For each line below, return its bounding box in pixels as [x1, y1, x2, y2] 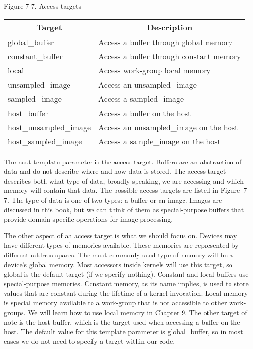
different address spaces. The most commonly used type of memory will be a [4, 249, 233, 259]
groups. [4, 307, 26, 317]
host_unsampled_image [8, 121, 91, 133]
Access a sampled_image [98, 93, 184, 104]
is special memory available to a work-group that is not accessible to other [4, 297, 227, 307]
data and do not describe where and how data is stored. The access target [4, 166, 226, 176]
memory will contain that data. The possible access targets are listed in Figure [4, 185, 240, 195]
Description [147, 21, 193, 33]
